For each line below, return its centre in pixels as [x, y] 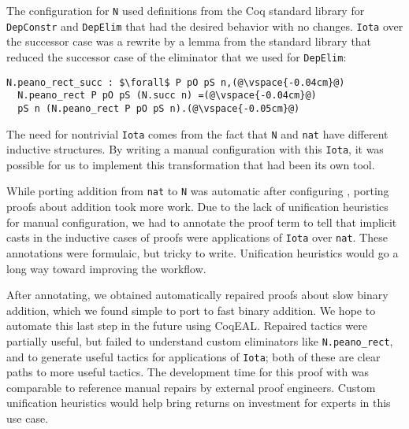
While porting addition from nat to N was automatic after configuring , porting [198, 191]
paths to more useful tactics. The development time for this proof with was [188, 372]
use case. [28, 418]
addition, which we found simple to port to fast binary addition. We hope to [191, 310]
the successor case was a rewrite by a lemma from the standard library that [189, 41]
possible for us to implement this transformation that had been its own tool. [191, 164]
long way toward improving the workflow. [106, 268]
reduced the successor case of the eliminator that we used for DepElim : [177, 56]
